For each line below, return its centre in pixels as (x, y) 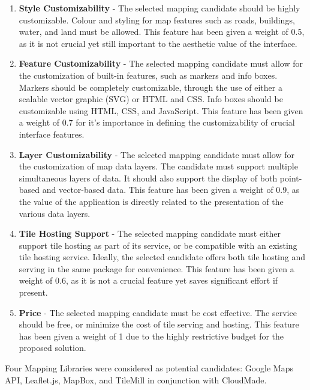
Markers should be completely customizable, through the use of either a (151, 87)
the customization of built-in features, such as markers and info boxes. (148, 75)
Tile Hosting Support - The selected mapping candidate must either (150, 233)
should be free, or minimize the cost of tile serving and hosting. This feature (159, 324)
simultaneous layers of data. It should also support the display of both (148, 178)
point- (291, 178)
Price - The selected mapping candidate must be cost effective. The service (158, 312)
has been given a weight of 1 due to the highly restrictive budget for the (151, 336)
